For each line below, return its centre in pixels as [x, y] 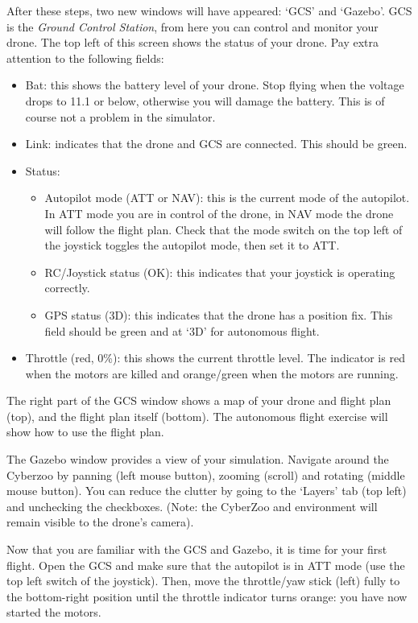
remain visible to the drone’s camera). [100, 522]
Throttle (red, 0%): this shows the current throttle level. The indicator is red [215, 358]
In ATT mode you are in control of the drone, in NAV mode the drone [219, 213]
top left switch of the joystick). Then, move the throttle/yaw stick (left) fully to [203, 581]
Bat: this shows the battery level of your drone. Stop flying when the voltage [215, 85]
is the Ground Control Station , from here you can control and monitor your [192, 26]
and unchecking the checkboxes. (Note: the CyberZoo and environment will [192, 506]
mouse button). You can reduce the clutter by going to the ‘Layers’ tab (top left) [207, 491]
